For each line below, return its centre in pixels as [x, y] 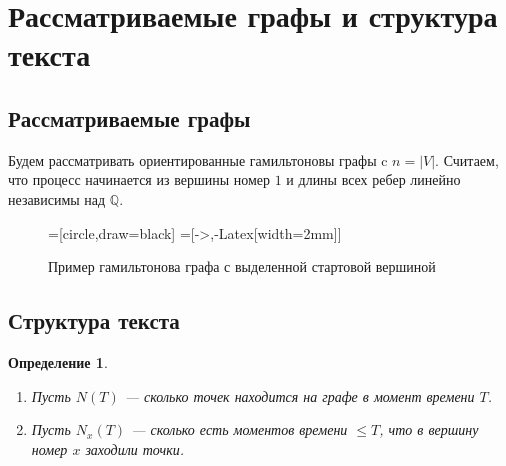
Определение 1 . [58, 361]
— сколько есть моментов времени [239, 429]
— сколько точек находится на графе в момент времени [299, 395]
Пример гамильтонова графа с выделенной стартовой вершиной [242, 266]
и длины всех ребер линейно [373, 179]
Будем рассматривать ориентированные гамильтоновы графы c [198, 159]
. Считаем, [467, 159]
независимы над [57, 198]
